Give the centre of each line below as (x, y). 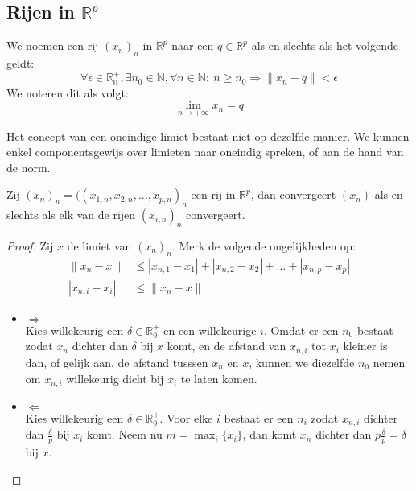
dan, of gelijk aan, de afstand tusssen (117, 362)
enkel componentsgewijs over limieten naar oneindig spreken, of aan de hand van (205, 152)
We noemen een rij (53, 45)
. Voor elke (186, 417)
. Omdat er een (301, 330)
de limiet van (99, 246)
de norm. (29, 167)
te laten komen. (219, 378)
